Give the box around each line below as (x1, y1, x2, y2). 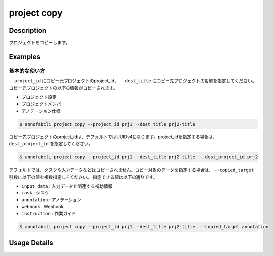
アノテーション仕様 (21, 108, 61, 114)
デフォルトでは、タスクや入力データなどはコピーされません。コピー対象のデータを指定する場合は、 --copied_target (9, 167, 254, 173)
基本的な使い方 (9, 67, 45, 74)
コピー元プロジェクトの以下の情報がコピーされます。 (9, 85, 118, 91)
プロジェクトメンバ (21, 101, 61, 107)
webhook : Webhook (21, 204, 64, 210)
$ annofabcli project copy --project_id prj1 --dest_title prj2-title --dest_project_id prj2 (19, 154, 258, 160)
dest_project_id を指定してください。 (9, 141, 93, 147)
